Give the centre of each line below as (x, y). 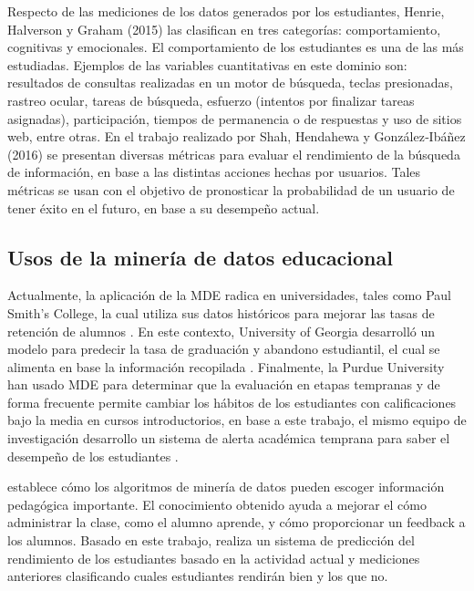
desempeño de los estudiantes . (93, 456)
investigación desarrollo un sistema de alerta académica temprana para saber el (229, 438)
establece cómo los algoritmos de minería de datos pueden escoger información (226, 487)
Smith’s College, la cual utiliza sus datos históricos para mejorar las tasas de (221, 312)
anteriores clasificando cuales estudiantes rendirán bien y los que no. (198, 576)
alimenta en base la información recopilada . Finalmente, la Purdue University (226, 366)
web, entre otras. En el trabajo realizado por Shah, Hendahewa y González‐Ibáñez (237, 136)
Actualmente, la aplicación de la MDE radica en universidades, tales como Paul (229, 295)
